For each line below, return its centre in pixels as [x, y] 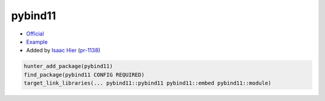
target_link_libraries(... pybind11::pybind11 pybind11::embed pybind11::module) [148, 83]
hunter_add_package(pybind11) [68, 66]
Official [35, 34]
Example [37, 41]
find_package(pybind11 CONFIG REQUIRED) [84, 75]
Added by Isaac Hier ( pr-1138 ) [63, 50]
